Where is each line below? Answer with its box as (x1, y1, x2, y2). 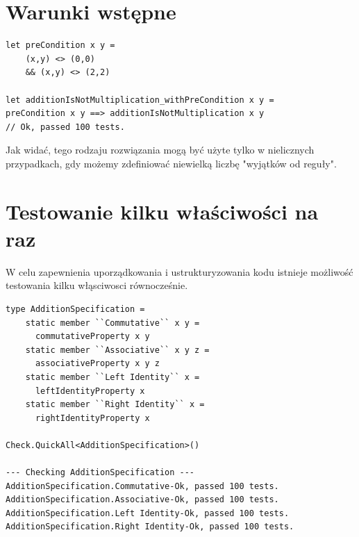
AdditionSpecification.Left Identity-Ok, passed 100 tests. (6, 508, 290, 518)
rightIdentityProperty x (35, 413, 150, 423)
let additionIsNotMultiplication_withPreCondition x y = (6, 94, 274, 105)
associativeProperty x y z (35, 358, 160, 369)
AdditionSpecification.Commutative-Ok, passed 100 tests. (6, 481, 279, 491)
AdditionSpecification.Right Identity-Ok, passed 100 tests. (6, 522, 294, 532)
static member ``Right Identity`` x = (25, 399, 205, 410)
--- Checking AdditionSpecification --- (6, 468, 195, 478)
